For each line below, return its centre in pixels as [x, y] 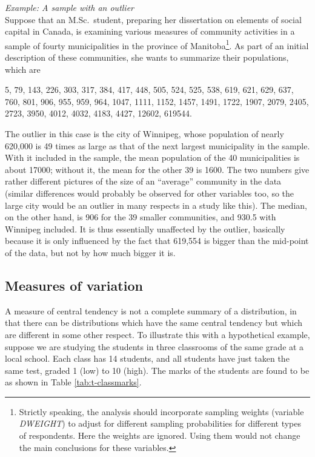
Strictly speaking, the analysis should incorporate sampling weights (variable [161, 411]
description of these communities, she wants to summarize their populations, [147, 57]
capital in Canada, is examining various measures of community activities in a [150, 31]
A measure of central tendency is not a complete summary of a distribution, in [151, 310]
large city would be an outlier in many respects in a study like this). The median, [156, 205]
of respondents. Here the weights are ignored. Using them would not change [160, 435]
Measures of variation [74, 285]
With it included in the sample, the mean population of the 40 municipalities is [152, 157]
